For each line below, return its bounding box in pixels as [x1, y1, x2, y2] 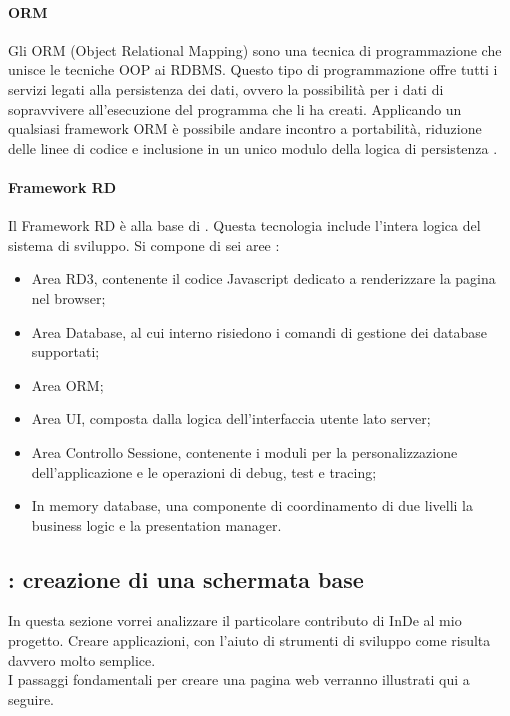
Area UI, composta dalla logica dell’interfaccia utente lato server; [31, 408, 431, 429]
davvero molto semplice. [8, 649, 156, 670]
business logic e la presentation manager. [31, 514, 282, 535]
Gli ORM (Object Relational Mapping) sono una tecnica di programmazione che [8, 39, 502, 60]
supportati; [31, 341, 100, 362]
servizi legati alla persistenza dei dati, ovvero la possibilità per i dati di [8, 78, 444, 99]
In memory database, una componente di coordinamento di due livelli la [31, 495, 473, 516]
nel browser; [31, 287, 106, 308]
